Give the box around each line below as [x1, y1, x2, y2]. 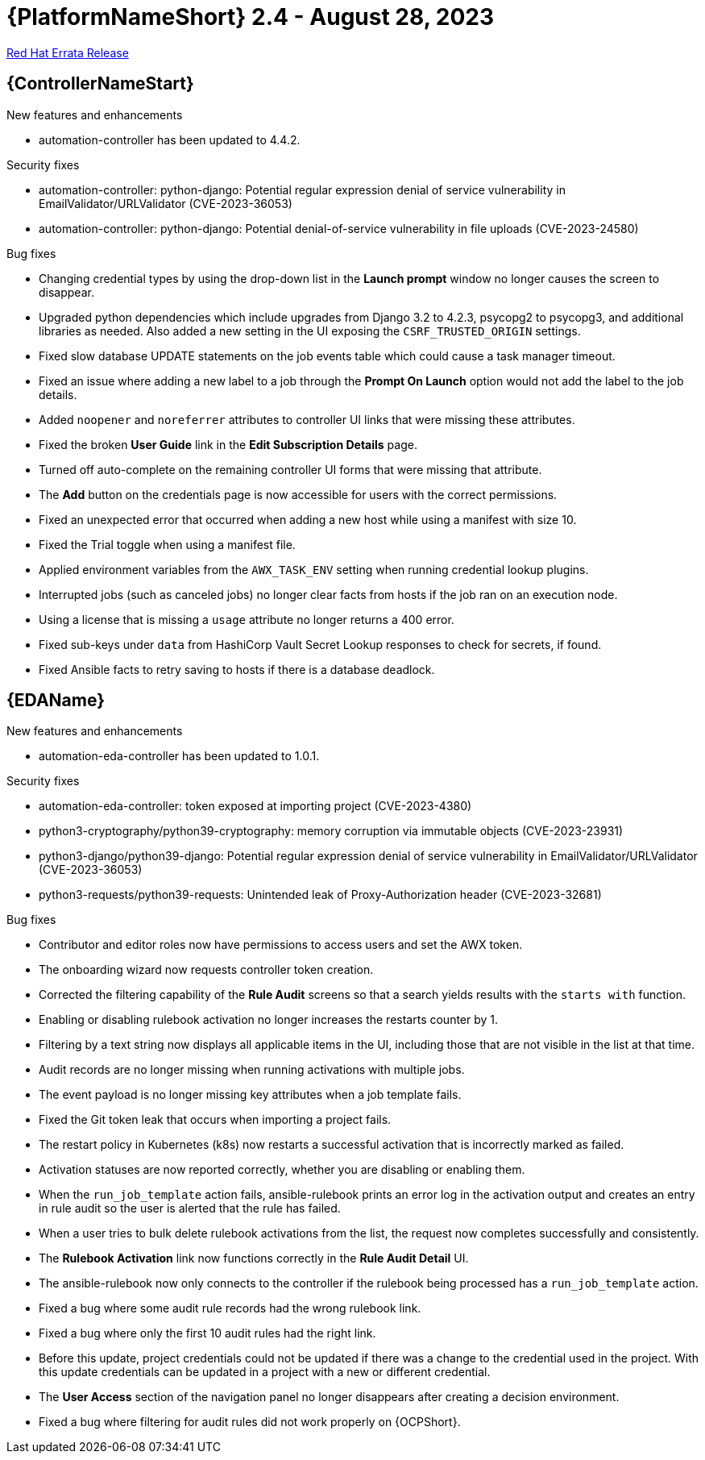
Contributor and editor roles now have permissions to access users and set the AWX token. [39, 938, 523, 952]
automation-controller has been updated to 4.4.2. [39, 132, 301, 147]
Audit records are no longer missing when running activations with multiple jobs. [39, 1063, 465, 1077]
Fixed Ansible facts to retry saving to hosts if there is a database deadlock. [39, 662, 435, 676]
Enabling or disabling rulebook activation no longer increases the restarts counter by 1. [39, 1013, 499, 1027]
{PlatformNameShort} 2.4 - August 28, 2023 [6, 3, 494, 31]
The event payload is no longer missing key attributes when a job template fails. [39, 1088, 462, 1102]
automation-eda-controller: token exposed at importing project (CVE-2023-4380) [39, 799, 472, 813]
